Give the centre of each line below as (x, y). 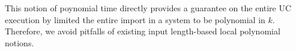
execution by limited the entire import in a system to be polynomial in (135, 19)
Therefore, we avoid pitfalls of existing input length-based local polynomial (143, 31)
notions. (20, 42)
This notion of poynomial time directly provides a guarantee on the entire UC (148, 8)
